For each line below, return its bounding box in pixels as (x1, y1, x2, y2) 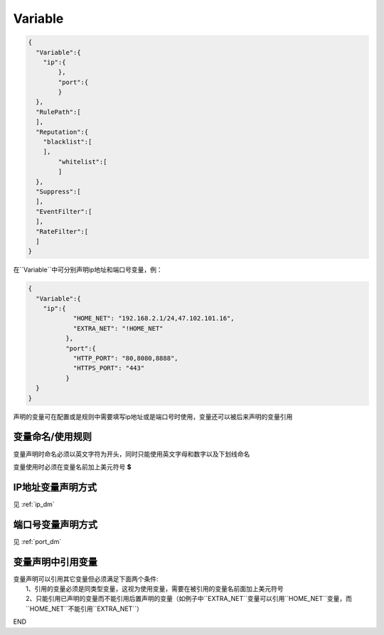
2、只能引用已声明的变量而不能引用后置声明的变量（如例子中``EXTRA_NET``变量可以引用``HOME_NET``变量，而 (26, 594, 352, 603)
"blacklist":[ (43, 138, 92, 146)
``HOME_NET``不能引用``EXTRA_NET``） (26, 604, 144, 613)
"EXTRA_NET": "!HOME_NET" (73, 324, 164, 332)
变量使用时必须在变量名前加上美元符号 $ (13, 462, 132, 471)
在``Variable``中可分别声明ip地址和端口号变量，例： (13, 265, 163, 274)
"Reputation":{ (36, 128, 89, 136)
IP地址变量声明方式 (13, 481, 97, 493)
